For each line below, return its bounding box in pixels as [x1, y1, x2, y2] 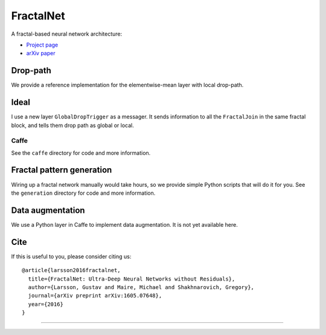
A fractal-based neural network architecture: [11, 30, 123, 37]
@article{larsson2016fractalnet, [22, 267, 121, 274]
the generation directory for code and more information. [11, 189, 156, 197]
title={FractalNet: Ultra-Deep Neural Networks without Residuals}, [28, 275, 235, 282]
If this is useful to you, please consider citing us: [11, 253, 132, 260]
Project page [26, 41, 59, 48]
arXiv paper [26, 50, 56, 57]
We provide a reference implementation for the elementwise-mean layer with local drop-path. [11, 82, 244, 89]
